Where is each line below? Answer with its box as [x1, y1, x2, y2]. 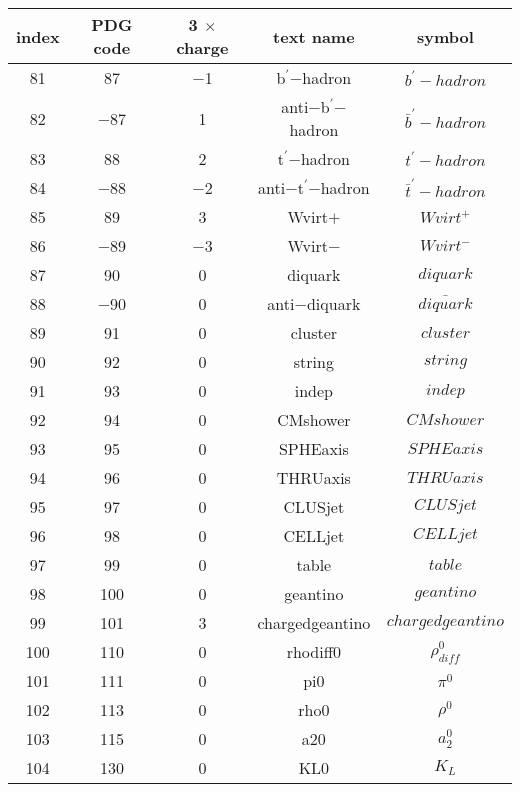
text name [273, 24, 355, 48]
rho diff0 [286, 640, 342, 663]
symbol [416, 24, 474, 48]
